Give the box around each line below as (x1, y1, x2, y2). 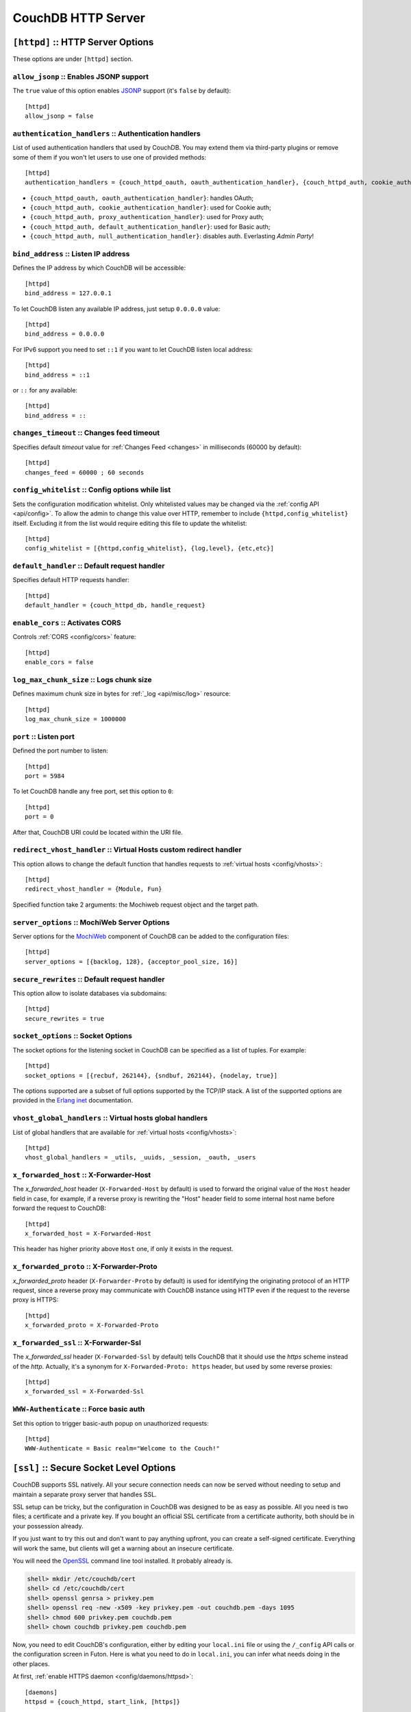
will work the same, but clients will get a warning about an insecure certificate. (12, 1544, 234, 1552)
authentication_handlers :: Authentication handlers (12, 129, 201, 138)
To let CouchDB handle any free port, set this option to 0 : (12, 788, 174, 796)
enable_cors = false (25, 658, 94, 666)
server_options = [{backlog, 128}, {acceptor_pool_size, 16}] (25, 957, 238, 966)
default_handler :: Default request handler (12, 562, 165, 571)
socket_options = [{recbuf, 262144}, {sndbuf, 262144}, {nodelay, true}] (25, 1072, 278, 1079)
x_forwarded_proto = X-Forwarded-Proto (25, 1322, 159, 1329)
